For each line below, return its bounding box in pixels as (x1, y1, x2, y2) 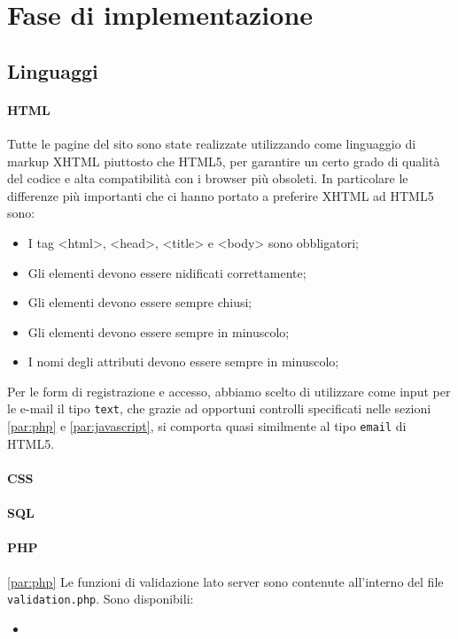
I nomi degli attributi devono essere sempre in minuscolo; (27, 352, 339, 371)
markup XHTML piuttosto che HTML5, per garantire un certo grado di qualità (7, 151, 440, 170)
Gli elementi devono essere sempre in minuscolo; (27, 322, 290, 341)
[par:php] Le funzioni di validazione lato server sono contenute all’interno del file (7, 572, 444, 590)
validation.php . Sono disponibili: (7, 589, 194, 608)
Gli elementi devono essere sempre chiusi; (27, 293, 252, 312)
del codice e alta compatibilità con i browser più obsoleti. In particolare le (7, 169, 408, 188)
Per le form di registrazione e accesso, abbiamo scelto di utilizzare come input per (7, 381, 451, 400)
